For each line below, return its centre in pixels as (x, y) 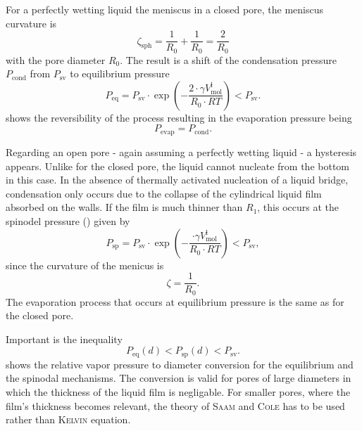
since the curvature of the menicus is (85, 265)
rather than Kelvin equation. (68, 419)
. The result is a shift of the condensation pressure (229, 59)
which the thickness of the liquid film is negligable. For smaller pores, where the (178, 392)
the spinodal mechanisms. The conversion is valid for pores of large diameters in (179, 378)
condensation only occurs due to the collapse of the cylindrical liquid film (164, 193)
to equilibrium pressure (120, 73)
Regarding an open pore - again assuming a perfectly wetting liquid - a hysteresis (181, 152)
